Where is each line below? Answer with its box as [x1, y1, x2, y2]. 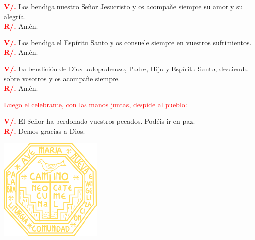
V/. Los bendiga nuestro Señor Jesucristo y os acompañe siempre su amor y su [4, 1, 243, 11]
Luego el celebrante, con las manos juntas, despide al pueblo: [4, 99, 187, 109]
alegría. [4, 11, 26, 21]
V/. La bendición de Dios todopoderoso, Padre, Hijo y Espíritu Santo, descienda [4, 63, 248, 73]
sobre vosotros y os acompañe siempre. [4, 73, 120, 83]
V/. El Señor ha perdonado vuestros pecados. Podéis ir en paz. [4, 116, 195, 126]
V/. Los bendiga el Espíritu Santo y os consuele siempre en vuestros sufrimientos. [4, 37, 252, 47]
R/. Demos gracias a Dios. [4, 125, 85, 136]
